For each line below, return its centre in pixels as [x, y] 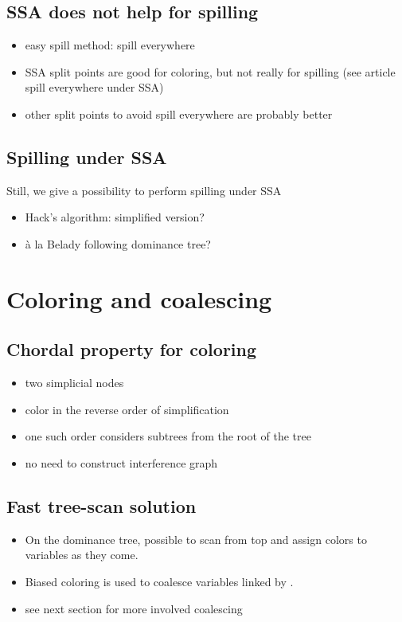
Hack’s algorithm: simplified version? [115, 217]
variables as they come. [82, 555]
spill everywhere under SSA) [94, 87]
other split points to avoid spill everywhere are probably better [179, 113]
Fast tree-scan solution [101, 505]
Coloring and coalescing [139, 298]
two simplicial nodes [74, 383]
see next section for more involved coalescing [134, 608]
